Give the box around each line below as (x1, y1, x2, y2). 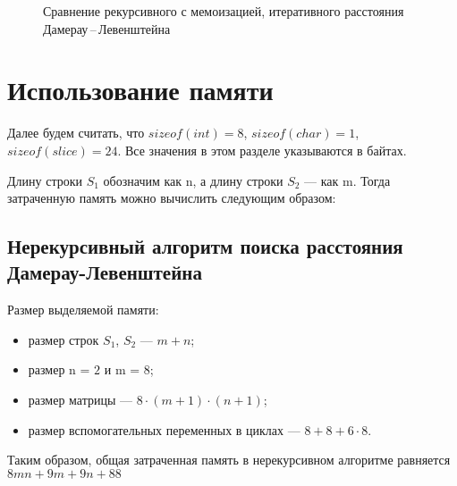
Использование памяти (7, 71, 274, 108)
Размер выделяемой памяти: (7, 300, 159, 319)
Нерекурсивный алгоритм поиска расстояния (7, 232, 403, 260)
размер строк (28, 330, 99, 348)
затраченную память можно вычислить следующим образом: (7, 189, 336, 207)
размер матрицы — (28, 390, 133, 409)
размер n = (28, 360, 90, 379)
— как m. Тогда (304, 171, 391, 189)
